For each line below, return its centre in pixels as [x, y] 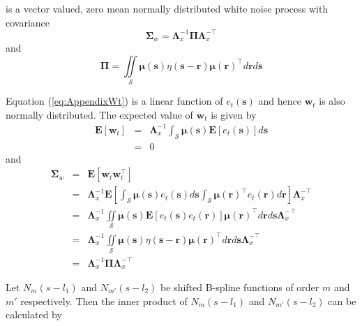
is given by [234, 114]
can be [342, 301]
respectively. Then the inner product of [104, 301]
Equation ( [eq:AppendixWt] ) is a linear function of [114, 101]
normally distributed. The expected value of [99, 114]
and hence [280, 101]
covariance [28, 22]
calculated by [34, 314]
